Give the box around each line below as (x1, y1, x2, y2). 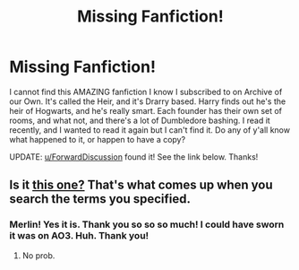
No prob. (21, 249, 56, 261)
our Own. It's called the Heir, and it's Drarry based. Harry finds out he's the (9, 96, 286, 107)
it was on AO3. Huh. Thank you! (9, 230, 149, 242)
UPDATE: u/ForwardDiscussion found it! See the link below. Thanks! (9, 151, 259, 162)
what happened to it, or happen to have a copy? (9, 134, 186, 144)
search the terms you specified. (9, 191, 191, 207)
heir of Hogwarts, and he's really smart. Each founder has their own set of (9, 105, 283, 116)
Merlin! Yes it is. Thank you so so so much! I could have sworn (9, 218, 285, 231)
